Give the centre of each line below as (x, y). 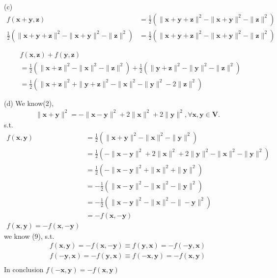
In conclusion (24, 269)
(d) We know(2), (29, 103)
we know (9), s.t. (29, 236)
